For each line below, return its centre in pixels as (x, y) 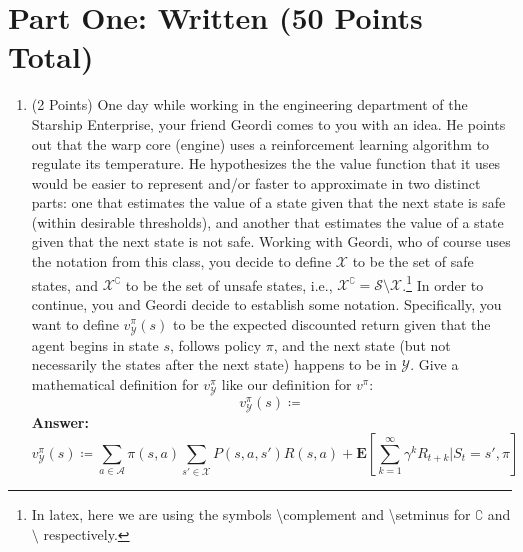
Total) (51, 56)
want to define (75, 323)
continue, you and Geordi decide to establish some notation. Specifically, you (266, 303)
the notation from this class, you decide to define (181, 261)
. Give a (434, 364)
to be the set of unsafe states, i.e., (229, 284)
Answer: (60, 422)
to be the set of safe (413, 261)
